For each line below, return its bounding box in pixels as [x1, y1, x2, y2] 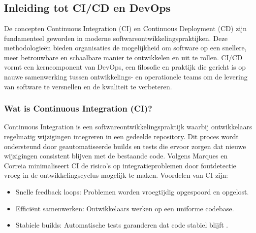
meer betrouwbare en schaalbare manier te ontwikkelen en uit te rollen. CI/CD [4, 52, 243, 62]
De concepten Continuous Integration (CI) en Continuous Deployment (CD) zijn [4, 23, 247, 33]
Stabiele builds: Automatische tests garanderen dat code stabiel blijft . [15, 220, 228, 230]
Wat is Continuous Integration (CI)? [4, 102, 153, 115]
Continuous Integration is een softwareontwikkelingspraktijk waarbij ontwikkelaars [4, 121, 252, 132]
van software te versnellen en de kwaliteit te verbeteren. [4, 81, 172, 91]
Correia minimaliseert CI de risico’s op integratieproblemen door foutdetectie [4, 160, 236, 170]
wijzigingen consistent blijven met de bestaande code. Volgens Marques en [4, 151, 228, 161]
